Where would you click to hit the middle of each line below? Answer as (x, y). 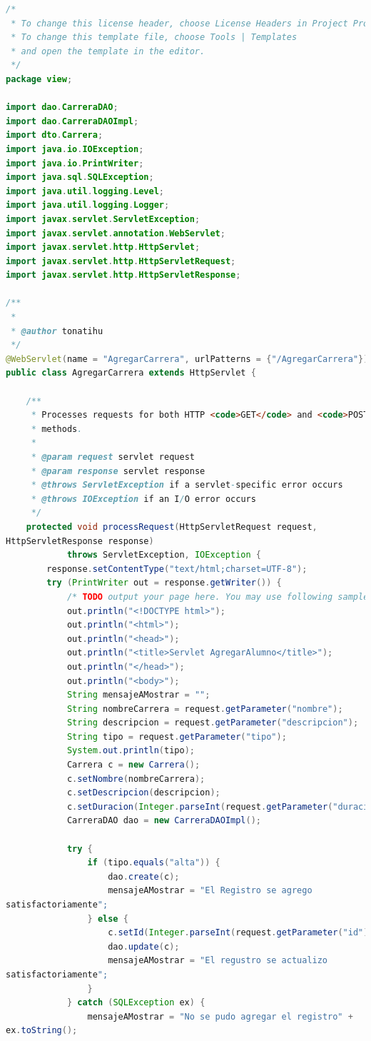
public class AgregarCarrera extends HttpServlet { (131, 373)
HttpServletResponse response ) (80, 541)
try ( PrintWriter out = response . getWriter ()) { (164, 583)
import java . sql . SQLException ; (80, 177)
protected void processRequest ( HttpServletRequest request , (172, 527)
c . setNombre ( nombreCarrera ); (136, 779)
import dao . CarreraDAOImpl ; (72, 121)
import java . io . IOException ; (75, 149)
